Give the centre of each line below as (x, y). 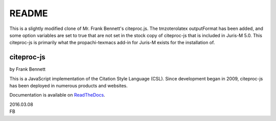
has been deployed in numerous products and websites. (68, 86)
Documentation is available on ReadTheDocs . (57, 95)
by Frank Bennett (28, 69)
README (29, 13)
